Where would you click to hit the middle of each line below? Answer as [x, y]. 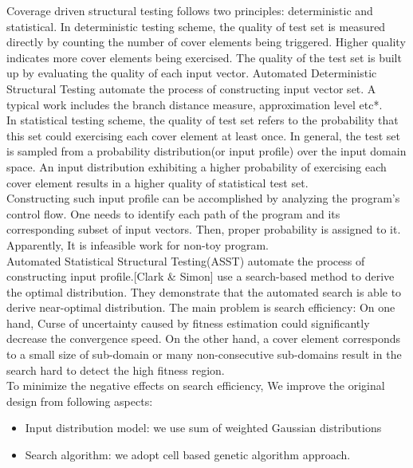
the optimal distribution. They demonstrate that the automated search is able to [204, 291]
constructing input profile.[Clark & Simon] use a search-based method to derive [201, 276]
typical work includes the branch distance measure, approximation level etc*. [195, 104]
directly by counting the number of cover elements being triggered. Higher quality [206, 42]
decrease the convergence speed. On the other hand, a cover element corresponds [203, 338]
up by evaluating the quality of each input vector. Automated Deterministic [192, 73]
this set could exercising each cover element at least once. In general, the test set [203, 135]
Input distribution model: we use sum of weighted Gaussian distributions [203, 428]
